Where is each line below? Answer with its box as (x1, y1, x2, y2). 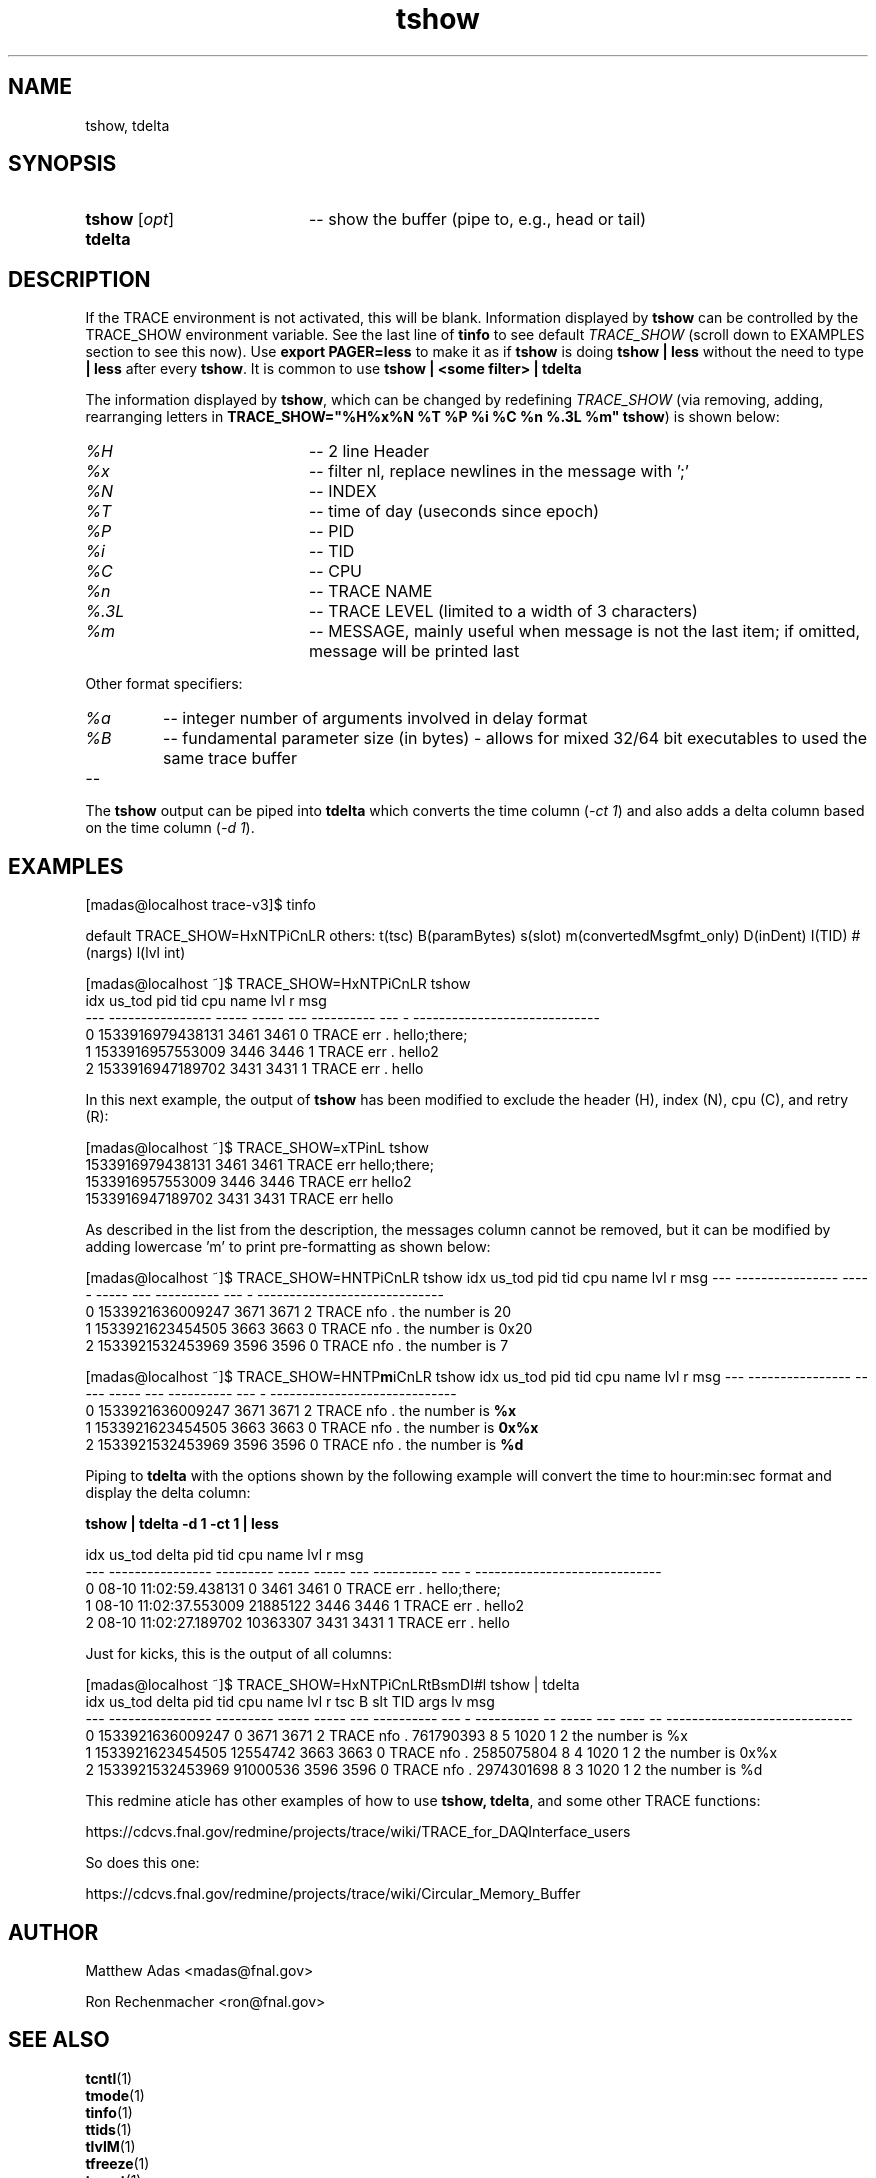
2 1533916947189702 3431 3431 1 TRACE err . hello (85, 1060, 424, 1078)
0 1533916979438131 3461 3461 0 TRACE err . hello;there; (85, 1026, 468, 1044)
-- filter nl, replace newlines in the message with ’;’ (308, 461, 689, 482)
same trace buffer (163, 748, 297, 769)
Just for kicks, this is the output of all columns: (85, 1645, 393, 1663)
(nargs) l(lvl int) (85, 944, 186, 962)
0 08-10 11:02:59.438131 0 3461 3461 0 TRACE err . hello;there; (85, 1580, 501, 1598)
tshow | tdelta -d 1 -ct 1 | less (85, 1515, 279, 1533)
